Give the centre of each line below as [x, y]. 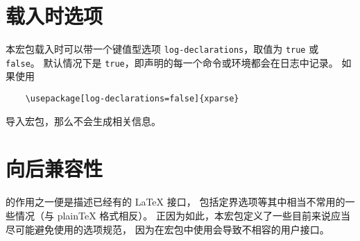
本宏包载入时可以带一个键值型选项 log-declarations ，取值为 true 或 [162, 49]
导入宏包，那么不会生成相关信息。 [83, 120]
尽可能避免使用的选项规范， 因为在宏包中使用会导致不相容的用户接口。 [168, 229]
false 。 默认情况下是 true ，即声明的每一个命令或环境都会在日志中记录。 [172, 62]
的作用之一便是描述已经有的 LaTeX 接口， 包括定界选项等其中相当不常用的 [175, 202]
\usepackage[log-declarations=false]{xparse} [132, 99]
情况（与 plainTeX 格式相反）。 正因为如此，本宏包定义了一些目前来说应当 [182, 215]
